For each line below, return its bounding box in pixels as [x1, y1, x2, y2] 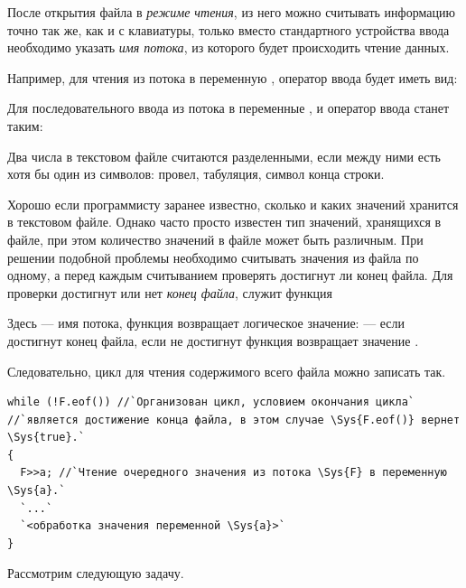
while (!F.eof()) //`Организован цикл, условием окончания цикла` [7, 396, 415, 409]
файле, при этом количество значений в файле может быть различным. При [7, 229, 424, 248]
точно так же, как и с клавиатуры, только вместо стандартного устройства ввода [7, 20, 450, 39]
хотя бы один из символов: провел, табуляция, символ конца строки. [7, 164, 385, 183]
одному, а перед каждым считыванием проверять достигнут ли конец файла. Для [7, 266, 453, 285]
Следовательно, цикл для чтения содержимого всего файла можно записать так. [7, 361, 446, 380]
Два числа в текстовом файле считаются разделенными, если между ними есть [7, 146, 441, 165]
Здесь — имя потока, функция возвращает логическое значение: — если [7, 313, 405, 332]
